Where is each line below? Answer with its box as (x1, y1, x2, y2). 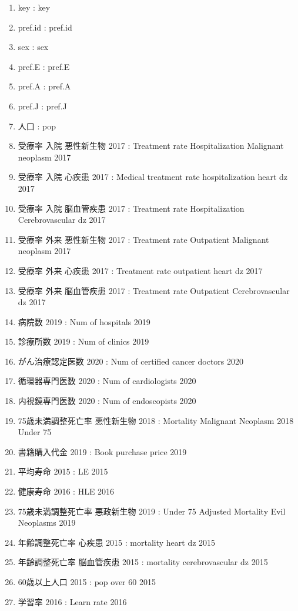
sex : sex (18, 41, 49, 53)
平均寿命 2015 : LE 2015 (18, 465, 108, 478)
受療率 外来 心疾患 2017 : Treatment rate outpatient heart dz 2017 (18, 264, 263, 276)
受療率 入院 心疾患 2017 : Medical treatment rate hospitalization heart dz (18, 171, 288, 183)
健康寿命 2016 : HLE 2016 (18, 485, 115, 498)
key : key (18, 1, 51, 13)
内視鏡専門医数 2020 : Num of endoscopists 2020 (18, 395, 196, 407)
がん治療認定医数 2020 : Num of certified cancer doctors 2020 (18, 355, 244, 367)
